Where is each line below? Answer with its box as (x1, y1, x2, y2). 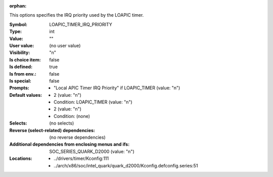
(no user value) (49, 42, 81, 48)
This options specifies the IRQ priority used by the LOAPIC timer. (9, 12, 144, 18)
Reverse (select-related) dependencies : (9, 127, 96, 133)
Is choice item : (9, 56, 41, 63)
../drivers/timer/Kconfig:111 (54, 155, 109, 161)
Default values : (9, 92, 42, 98)
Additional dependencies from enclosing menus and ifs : (9, 141, 130, 147)
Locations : (9, 155, 32, 161)
